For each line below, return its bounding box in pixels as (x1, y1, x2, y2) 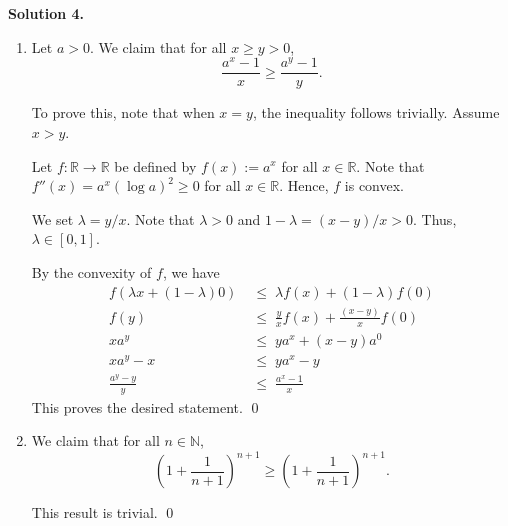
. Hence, (279, 175, 329, 196)
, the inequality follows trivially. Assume (252, 102, 500, 123)
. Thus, (413, 208, 457, 229)
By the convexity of (31, 261, 152, 282)
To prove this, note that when (31, 102, 215, 123)
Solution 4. (8, 3, 85, 23)
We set (31, 208, 74, 229)
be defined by (114, 155, 197, 176)
